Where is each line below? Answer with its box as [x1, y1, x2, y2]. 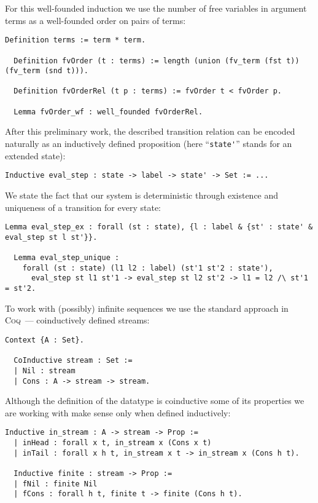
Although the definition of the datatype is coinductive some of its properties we [5, 394, 304, 407]
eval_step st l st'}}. [5, 232, 98, 242]
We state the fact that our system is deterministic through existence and [5, 188, 279, 201]
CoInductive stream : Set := [14, 356, 133, 365]
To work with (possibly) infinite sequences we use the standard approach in [5, 301, 289, 314]
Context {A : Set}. [5, 335, 84, 344]
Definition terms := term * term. [5, 36, 146, 45]
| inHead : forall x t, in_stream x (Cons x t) [14, 438, 212, 448]
